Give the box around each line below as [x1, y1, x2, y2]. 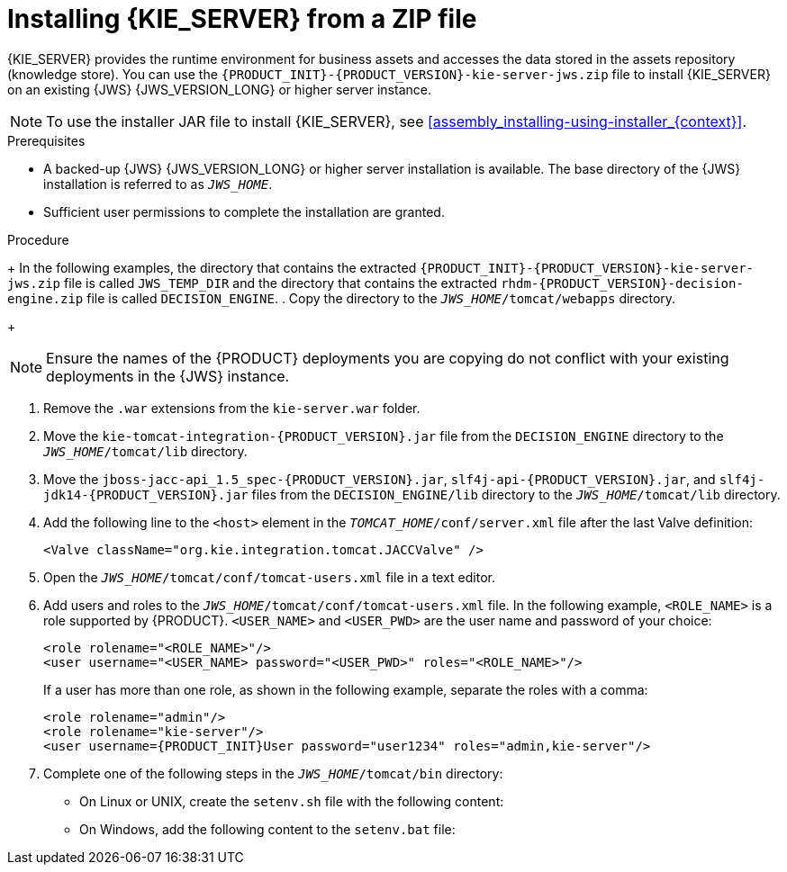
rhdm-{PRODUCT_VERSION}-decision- [501, 275, 744, 291]
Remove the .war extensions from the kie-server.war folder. [43, 400, 421, 416]
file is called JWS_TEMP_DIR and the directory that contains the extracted [63, 274, 498, 291]
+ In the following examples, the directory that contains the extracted [7, 259, 417, 275]
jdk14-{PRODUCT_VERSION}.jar [43, 487, 249, 502]
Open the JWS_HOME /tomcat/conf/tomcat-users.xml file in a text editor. [43, 569, 495, 585]
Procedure [7, 231, 69, 247]
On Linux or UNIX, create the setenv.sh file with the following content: [79, 793, 504, 809]
